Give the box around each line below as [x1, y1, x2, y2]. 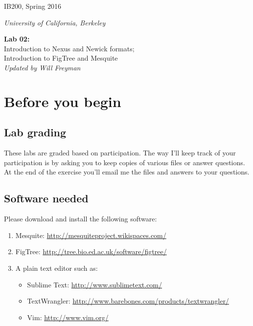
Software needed [4, 191, 89, 206]
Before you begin [4, 91, 121, 111]
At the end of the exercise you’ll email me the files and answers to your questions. [4, 167, 250, 177]
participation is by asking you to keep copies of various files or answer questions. [4, 157, 245, 167]
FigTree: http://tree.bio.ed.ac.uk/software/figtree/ [15, 246, 167, 257]
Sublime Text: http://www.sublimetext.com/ [27, 279, 162, 289]
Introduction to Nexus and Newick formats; [4, 43, 135, 53]
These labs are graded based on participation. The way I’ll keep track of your [4, 148, 236, 158]
